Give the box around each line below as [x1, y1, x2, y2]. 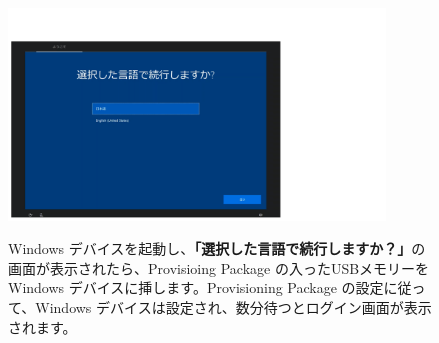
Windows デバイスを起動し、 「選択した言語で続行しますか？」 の [8, 238, 426, 259]
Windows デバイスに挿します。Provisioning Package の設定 [8, 277, 384, 298]
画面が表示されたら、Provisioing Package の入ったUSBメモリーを [8, 257, 430, 278]
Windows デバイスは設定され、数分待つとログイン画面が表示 [35, 296, 432, 317]
